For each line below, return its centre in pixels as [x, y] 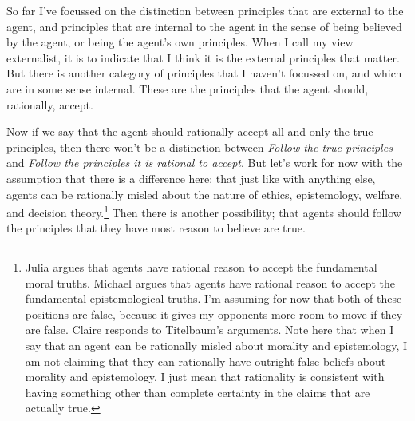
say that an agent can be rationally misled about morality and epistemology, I [216, 345]
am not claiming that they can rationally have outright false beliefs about [206, 361]
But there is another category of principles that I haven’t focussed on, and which [204, 73]
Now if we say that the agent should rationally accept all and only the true [190, 131]
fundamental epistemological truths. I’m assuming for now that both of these [213, 298]
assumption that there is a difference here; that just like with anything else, [191, 178]
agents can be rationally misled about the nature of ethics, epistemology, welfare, [205, 194]
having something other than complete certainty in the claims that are [198, 392]
